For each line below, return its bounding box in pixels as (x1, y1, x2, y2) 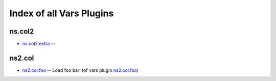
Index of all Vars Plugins (9, 8, 114, 19)
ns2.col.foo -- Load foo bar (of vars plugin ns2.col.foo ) (22, 67, 139, 73)
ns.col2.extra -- (22, 41, 56, 47)
